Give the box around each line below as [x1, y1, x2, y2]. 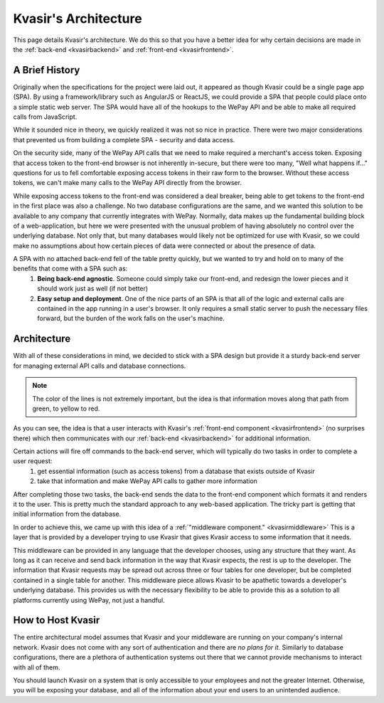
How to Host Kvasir [13, 614, 100, 626]
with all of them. [13, 662, 60, 672]
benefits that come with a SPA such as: [13, 264, 128, 273]
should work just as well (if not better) [37, 285, 149, 293]
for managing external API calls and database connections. [13, 361, 186, 370]
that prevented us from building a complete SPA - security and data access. [13, 135, 235, 144]
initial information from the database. [13, 509, 122, 519]
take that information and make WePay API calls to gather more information [37, 477, 257, 485]
